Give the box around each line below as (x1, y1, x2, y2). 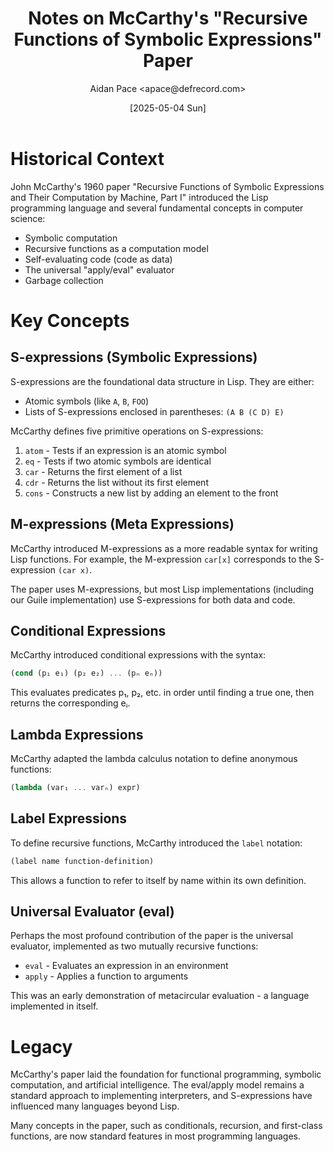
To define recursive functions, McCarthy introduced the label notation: (10, 837, 303, 849)
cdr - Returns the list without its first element (24, 476, 209, 488)
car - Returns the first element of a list (24, 465, 183, 477)
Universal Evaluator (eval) (10, 903, 175, 920)
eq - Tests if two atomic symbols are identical (24, 455, 212, 467)
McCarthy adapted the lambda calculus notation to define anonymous (10, 753, 298, 764)
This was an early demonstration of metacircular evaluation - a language (10, 990, 310, 1002)
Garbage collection (24, 274, 104, 286)
